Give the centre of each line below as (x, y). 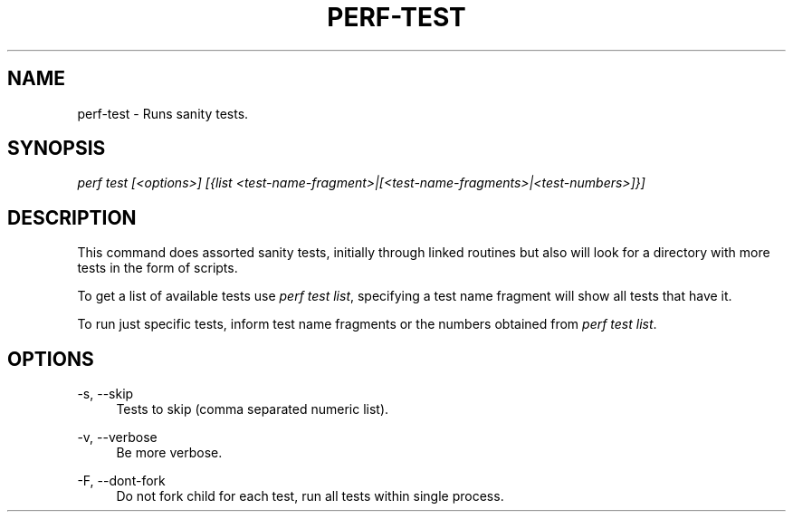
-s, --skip (105, 394)
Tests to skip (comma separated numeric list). (253, 409)
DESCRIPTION (72, 217)
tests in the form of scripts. (158, 268)
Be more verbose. (169, 453)
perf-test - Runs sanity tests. (163, 113)
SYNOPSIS (57, 149)
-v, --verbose (117, 437)
